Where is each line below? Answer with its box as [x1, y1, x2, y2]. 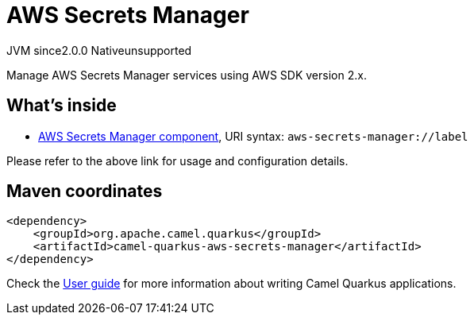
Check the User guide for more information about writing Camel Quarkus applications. [6, 277, 457, 291]
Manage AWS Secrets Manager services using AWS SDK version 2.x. [6, 68, 367, 82]
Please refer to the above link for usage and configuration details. [6, 153, 349, 168]
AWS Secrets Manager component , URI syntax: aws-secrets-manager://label [38, 129, 468, 143]
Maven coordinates [6, 181, 163, 202]
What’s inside [6, 95, 117, 116]
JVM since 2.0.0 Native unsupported [6, 43, 192, 57]
